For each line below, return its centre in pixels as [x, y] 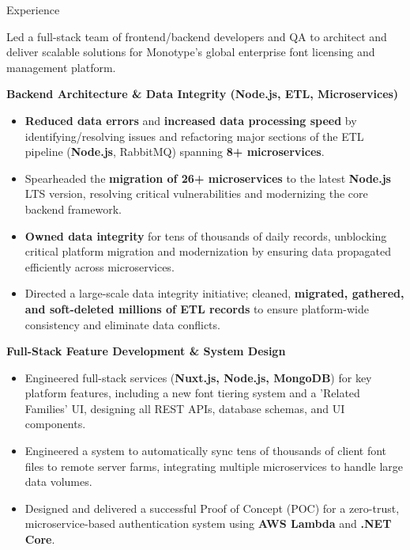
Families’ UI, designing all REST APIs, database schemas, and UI [185, 408]
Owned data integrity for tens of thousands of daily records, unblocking [206, 235]
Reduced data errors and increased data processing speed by [191, 120]
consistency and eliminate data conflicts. [122, 324]
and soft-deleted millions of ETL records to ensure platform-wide [197, 308]
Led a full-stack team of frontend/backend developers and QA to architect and [197, 36]
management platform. [61, 67]
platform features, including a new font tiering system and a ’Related [192, 393]
